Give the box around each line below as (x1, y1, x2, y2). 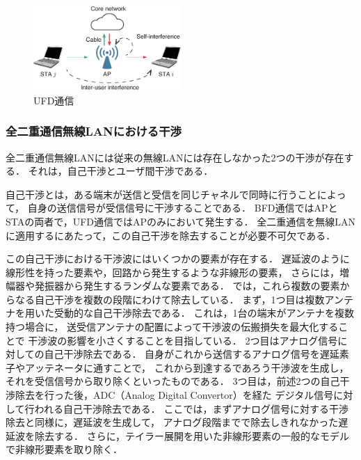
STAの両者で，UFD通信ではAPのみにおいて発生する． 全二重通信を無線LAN (6, 214, 356, 228)
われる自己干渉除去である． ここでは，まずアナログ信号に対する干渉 (34, 401, 349, 415)
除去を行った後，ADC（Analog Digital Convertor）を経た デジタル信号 (15, 388, 334, 402)
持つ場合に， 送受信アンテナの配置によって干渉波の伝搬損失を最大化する (6, 319, 339, 334)
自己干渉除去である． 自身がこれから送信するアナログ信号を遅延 (44, 347, 339, 361)
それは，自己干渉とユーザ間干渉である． (28, 164, 214, 178)
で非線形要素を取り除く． (6, 442, 122, 457)
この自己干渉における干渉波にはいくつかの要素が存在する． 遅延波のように (6, 251, 350, 266)
